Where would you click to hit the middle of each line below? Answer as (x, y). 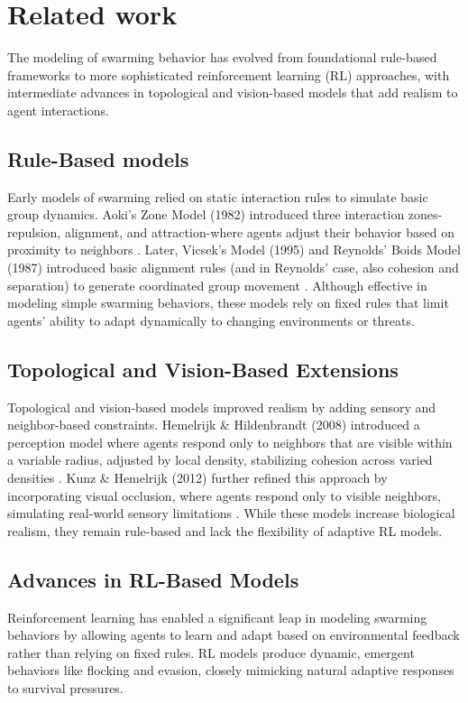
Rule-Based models (98, 158)
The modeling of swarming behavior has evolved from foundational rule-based (222, 57)
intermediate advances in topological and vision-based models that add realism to (233, 92)
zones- (425, 214)
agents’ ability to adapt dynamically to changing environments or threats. (211, 320)
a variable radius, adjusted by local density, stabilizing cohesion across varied (220, 460)
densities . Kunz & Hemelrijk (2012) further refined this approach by (197, 478)
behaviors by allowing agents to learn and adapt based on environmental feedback (234, 635)
